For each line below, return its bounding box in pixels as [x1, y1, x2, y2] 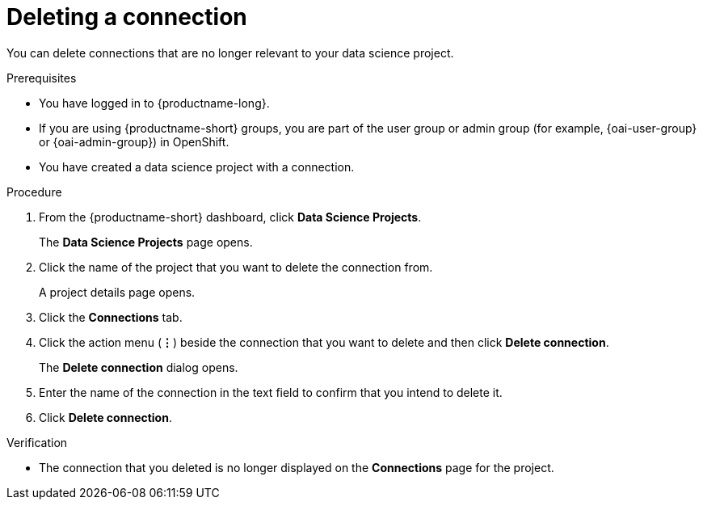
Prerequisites [6, 70, 77, 85]
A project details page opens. [39, 285, 196, 299]
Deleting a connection [6, 3, 247, 31]
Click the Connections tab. [39, 310, 183, 324]
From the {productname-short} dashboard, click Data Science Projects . [39, 209, 422, 224]
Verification [6, 435, 68, 449]
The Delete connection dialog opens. [39, 360, 238, 374]
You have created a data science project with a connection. [39, 159, 355, 174]
